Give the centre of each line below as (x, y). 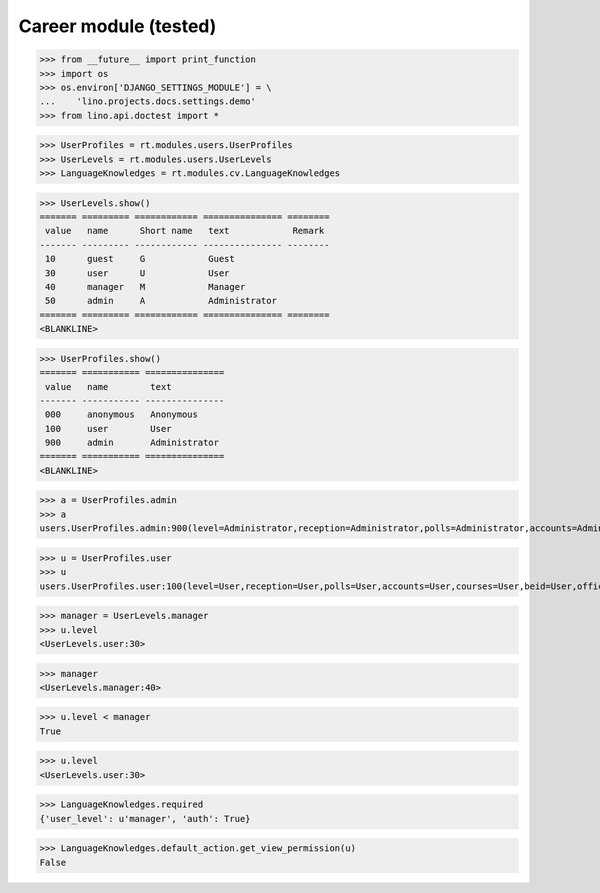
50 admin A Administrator (161, 301)
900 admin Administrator (132, 443)
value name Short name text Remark (185, 231)
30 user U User (137, 273)
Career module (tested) (117, 26)
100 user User (108, 428)
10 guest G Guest (140, 259)
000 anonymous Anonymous (122, 414)
